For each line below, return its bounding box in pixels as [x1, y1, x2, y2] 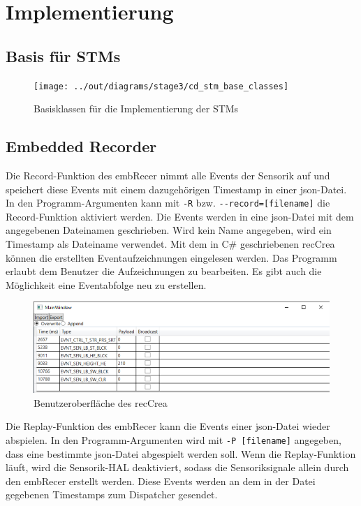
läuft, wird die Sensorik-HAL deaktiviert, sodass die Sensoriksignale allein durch [6, 460, 349, 475]
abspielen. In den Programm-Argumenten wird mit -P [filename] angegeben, [6, 432, 341, 447]
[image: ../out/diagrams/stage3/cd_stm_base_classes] [34, 81, 289, 91]
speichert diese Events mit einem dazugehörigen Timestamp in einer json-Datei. [6, 181, 347, 196]
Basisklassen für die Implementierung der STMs [34, 101, 239, 116]
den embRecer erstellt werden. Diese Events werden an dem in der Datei [6, 473, 316, 488]
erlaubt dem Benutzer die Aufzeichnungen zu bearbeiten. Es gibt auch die [6, 264, 322, 278]
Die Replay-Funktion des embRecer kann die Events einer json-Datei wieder [6, 419, 330, 433]
